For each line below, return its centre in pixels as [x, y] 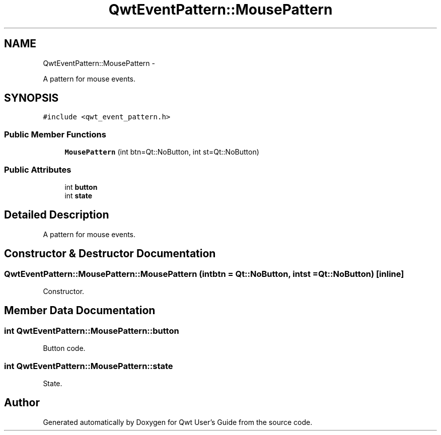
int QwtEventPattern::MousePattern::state [89, 366]
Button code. [64, 348]
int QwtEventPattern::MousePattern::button [92, 331]
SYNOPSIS [31, 98]
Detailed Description [57, 215]
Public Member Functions [55, 134]
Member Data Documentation [80, 311]
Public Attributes [38, 169]
